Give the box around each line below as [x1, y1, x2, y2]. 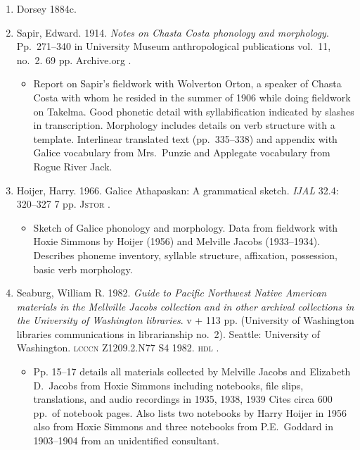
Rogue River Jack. [33, 158, 112, 173]
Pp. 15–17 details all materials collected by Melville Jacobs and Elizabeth [33, 364, 351, 379]
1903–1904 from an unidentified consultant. [33, 433, 219, 448]
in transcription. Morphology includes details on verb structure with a [33, 118, 335, 132]
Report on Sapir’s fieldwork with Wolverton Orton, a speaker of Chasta [33, 76, 342, 91]
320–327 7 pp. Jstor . [16, 196, 110, 211]
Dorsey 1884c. [16, 1, 77, 15]
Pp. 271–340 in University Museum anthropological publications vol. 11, [16, 39, 331, 54]
